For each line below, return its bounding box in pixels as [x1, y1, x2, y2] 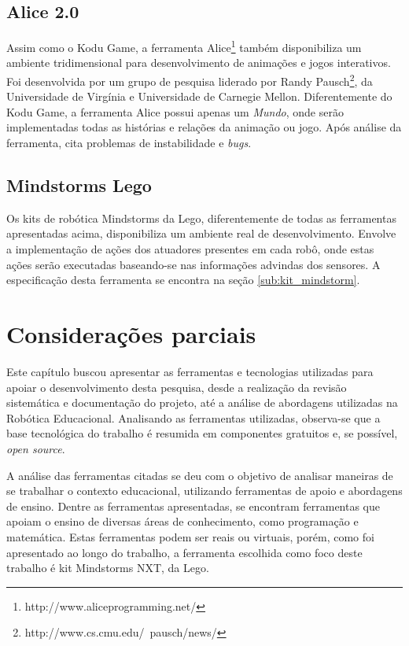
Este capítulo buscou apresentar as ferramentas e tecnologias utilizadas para [6, 363, 374, 379]
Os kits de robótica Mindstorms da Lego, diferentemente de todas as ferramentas [6, 209, 396, 226]
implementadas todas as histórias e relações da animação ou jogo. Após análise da [6, 119, 402, 135]
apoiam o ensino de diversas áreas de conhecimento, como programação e [6, 513, 359, 530]
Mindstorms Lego [6, 173, 152, 197]
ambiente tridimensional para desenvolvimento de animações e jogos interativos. [6, 54, 391, 71]
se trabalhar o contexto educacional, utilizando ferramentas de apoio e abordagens [6, 482, 403, 499]
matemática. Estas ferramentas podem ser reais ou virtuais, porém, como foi [6, 528, 374, 544]
